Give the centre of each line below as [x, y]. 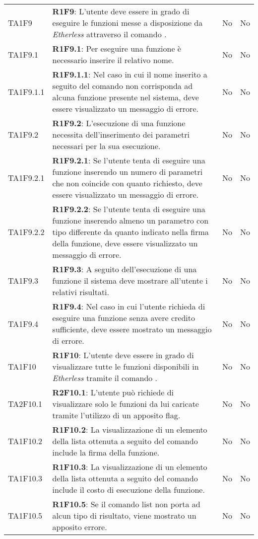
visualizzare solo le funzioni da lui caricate [126, 404]
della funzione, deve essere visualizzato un [125, 243]
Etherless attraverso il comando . [109, 34]
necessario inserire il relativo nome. [113, 60]
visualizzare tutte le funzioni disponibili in [126, 366]
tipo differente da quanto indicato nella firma [130, 232]
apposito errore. [80, 527]
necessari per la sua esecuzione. [106, 146]
